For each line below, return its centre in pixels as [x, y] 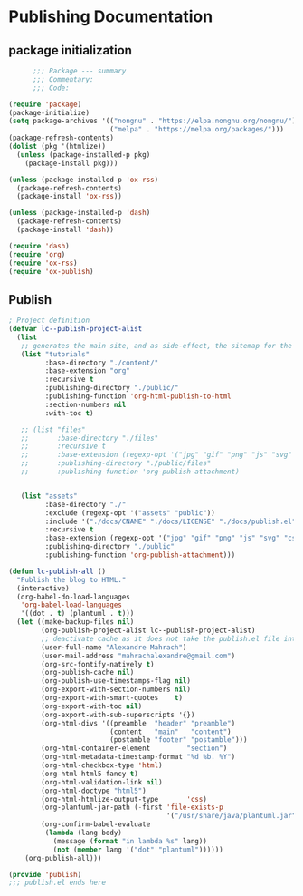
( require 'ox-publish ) [51, 271]
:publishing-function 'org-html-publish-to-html [138, 396]
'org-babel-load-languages [71, 605]
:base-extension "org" [87, 371]
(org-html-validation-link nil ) [102, 782]
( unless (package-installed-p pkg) [84, 155]
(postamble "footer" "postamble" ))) [178, 740]
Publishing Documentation [111, 17]
